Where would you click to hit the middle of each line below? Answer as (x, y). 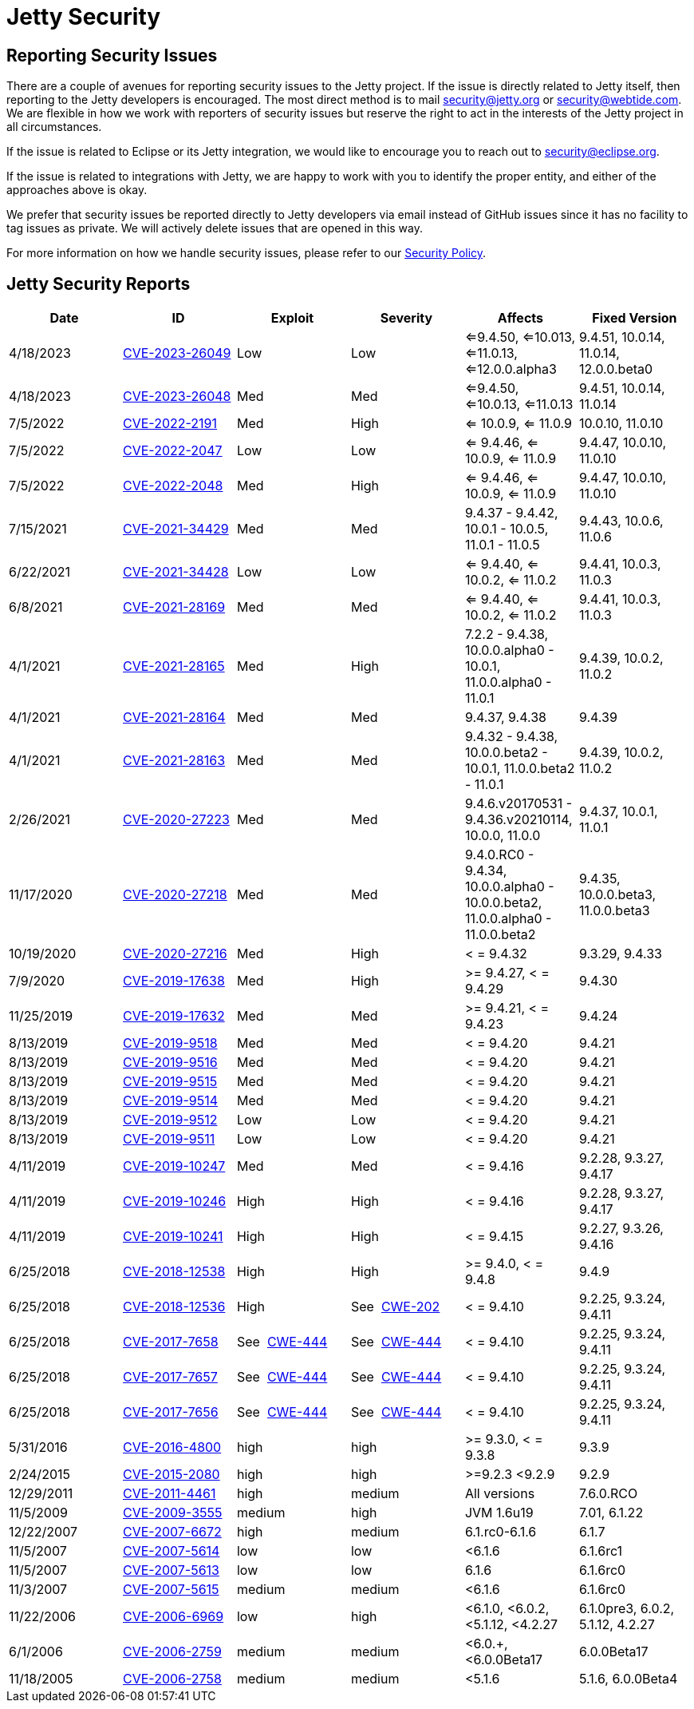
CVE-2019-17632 (173, 1016)
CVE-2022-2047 (172, 451)
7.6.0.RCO (608, 1494)
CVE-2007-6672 (172, 1532)
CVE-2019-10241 (173, 1237)
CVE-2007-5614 (171, 1551)
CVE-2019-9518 (170, 1043)
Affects (520, 318)
